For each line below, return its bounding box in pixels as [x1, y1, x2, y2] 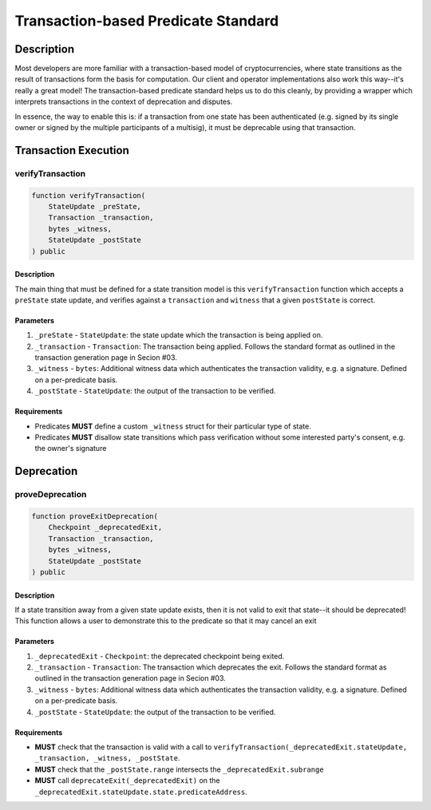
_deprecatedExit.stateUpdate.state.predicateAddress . [34, 787, 247, 796]
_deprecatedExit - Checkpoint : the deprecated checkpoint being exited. [34, 651, 285, 661]
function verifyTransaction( [31, 191, 146, 200]
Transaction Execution [14, 144, 129, 157]
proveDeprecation [14, 489, 87, 500]
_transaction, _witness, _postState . [34, 753, 180, 763]
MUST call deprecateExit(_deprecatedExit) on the [34, 776, 220, 785]
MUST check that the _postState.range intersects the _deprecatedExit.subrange [34, 765, 324, 774]
